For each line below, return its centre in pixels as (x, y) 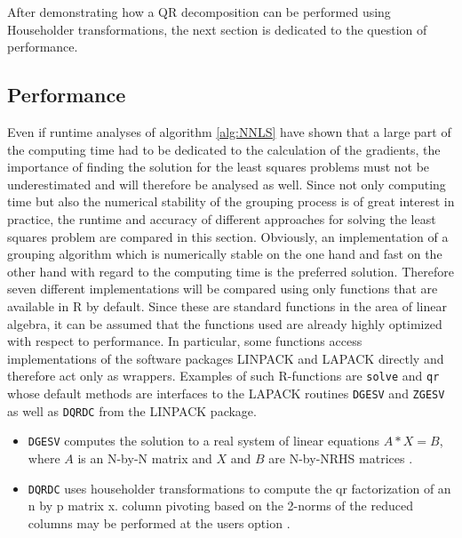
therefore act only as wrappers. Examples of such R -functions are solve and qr (223, 376)
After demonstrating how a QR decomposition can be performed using (199, 12)
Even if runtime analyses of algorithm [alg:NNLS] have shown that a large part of (229, 131)
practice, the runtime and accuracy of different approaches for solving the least (222, 218)
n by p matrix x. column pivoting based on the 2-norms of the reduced (220, 506)
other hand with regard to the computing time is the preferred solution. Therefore (231, 271)
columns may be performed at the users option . (159, 522)
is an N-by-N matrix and (145, 458)
